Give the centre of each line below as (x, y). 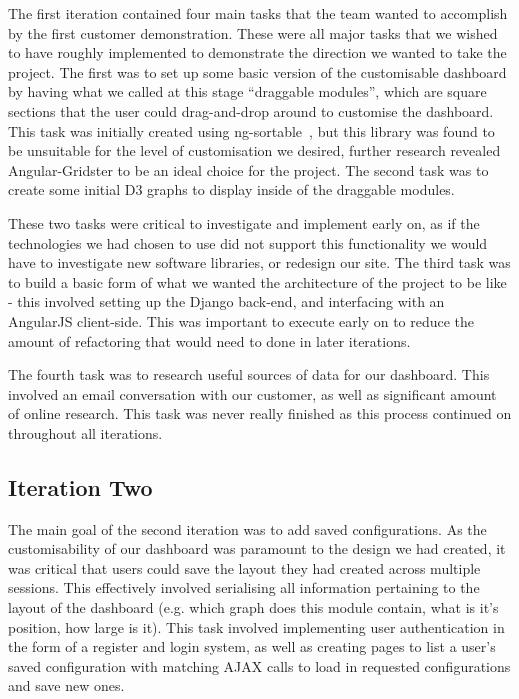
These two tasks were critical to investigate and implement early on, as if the (244, 222)
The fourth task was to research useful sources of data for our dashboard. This (249, 374)
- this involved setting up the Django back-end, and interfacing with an (226, 301)
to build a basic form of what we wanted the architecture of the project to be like (257, 281)
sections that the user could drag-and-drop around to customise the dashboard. (251, 110)
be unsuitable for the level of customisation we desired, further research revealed (254, 150)
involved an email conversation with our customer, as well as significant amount (252, 393)
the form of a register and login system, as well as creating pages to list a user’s (252, 646)
